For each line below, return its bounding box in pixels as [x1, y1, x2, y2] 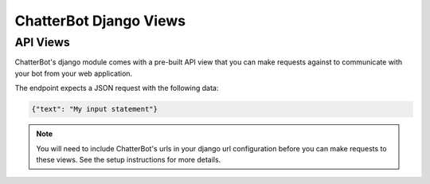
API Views [14, 35, 71, 49]
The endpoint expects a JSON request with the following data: [14, 84, 219, 93]
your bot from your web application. [14, 69, 133, 78]
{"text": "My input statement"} [31, 104, 158, 114]
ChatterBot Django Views [14, 12, 186, 29]
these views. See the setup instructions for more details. [36, 155, 221, 164]
